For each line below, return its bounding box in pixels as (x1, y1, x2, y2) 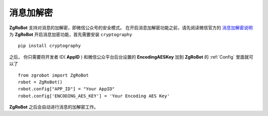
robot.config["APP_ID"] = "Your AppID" (18, 86, 115, 92)
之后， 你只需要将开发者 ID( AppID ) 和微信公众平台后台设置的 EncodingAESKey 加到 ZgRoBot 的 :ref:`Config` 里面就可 (9, 54, 254, 60)
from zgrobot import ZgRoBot (18, 72, 89, 78)
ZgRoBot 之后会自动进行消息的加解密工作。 (9, 104, 99, 110)
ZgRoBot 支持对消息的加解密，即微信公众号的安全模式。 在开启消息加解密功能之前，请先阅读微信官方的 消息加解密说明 (9, 25, 253, 31)
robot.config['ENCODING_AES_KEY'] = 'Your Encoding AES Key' (18, 93, 170, 99)
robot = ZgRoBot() (18, 79, 63, 85)
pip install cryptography (18, 43, 81, 49)
